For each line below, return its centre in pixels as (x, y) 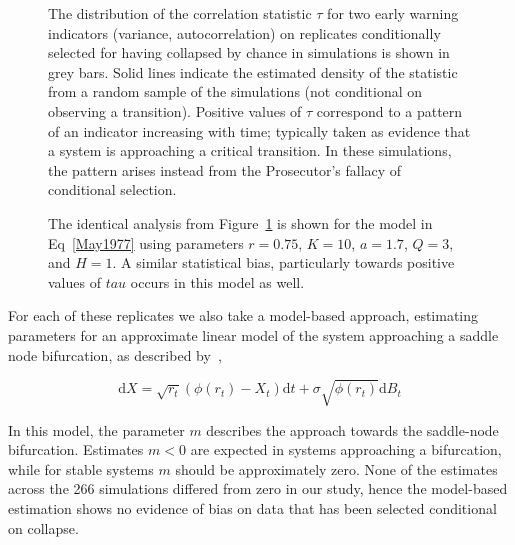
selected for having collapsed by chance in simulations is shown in (249, 52)
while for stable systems (81, 468)
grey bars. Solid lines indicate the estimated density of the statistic (253, 71)
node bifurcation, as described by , (115, 354)
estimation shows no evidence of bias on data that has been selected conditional (252, 508)
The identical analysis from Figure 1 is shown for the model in (240, 222)
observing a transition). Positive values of (175, 110)
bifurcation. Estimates (76, 449)
